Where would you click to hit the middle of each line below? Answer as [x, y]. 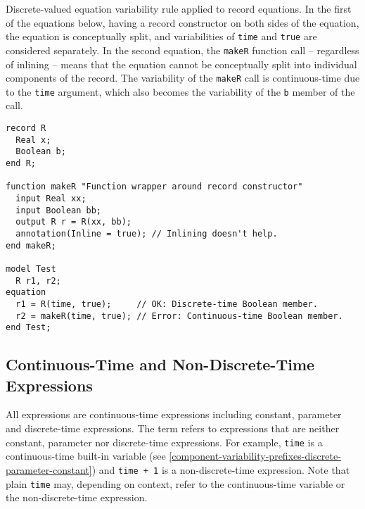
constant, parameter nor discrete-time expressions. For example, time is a [164, 442]
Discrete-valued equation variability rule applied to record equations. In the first [179, 8]
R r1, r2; [38, 281]
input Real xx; [51, 198]
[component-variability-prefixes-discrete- [255, 456]
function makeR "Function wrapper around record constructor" [154, 187]
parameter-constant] [49, 469]
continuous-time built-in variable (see [86, 456]
